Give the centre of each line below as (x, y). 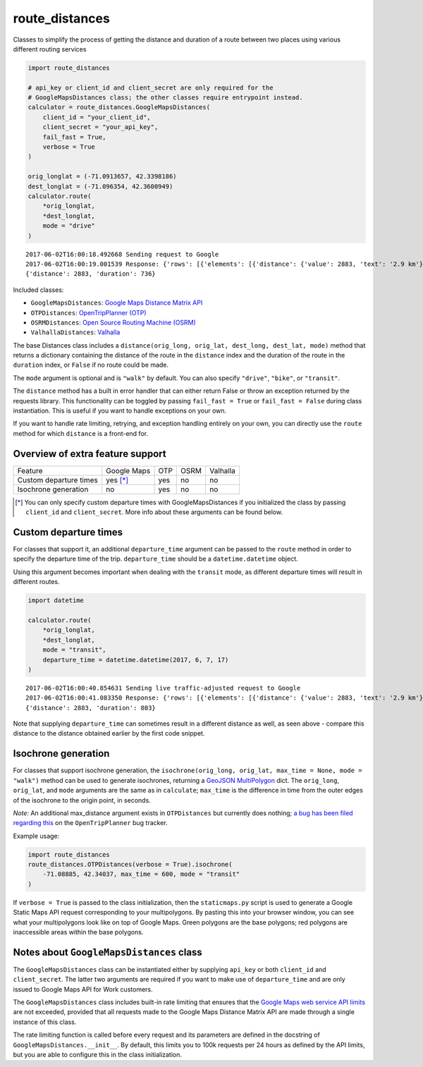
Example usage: (36, 836)
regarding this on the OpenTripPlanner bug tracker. (91, 823)
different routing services (50, 49)
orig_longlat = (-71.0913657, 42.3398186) (102, 177)
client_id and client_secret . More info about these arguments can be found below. (154, 512)
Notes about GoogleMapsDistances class (108, 952)
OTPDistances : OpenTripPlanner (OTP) (89, 312)
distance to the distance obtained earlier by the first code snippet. (109, 733)
